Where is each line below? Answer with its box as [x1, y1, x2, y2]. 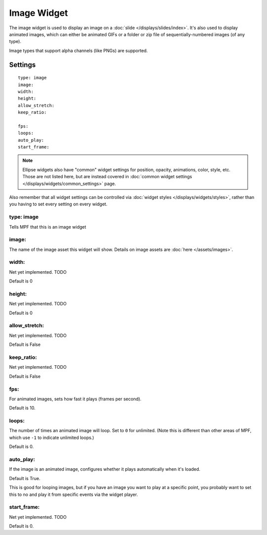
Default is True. [9, 475, 41, 481]
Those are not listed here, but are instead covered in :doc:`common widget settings [22, 174, 192, 180]
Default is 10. [9, 405, 36, 411]
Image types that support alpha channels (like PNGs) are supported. [9, 48, 148, 53]
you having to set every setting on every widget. [9, 201, 108, 207]
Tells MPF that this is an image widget [9, 224, 87, 230]
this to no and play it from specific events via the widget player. [9, 491, 138, 497]
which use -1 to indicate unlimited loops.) [9, 435, 94, 440]
